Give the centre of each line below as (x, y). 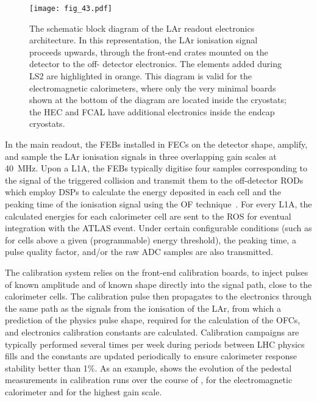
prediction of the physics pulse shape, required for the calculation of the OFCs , (153, 320)
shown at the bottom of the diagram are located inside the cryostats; (158, 100)
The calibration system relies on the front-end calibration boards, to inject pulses (157, 272)
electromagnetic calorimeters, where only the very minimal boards (153, 88)
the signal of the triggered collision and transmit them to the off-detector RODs (154, 180)
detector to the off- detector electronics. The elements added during (156, 64)
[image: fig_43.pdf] (71, 9)
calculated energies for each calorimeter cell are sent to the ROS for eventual (148, 216)
